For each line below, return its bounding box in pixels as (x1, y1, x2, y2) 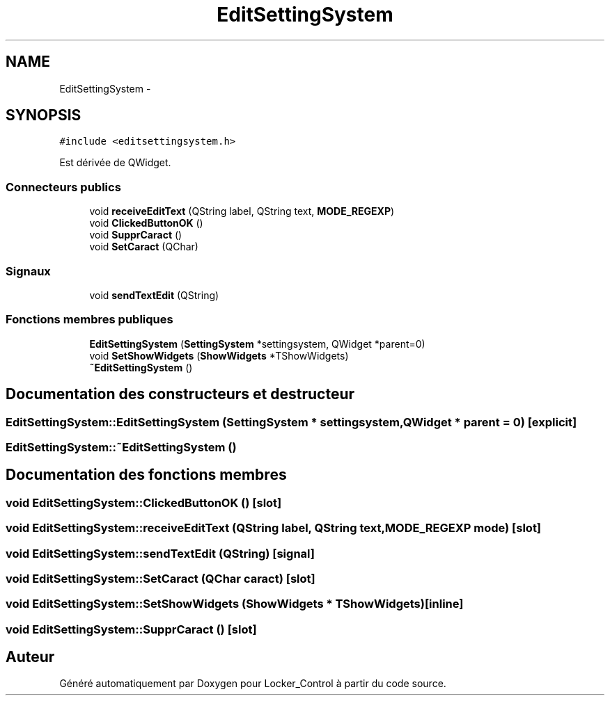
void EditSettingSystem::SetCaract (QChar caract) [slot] (6, 571, 315, 586)
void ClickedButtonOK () (89, 217, 203, 229)
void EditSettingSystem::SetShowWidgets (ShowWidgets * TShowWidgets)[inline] (6, 597, 464, 611)
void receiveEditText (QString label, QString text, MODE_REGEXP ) (89, 205, 395, 218)
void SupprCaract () (89, 229, 182, 241)
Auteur (6, 648, 55, 666)
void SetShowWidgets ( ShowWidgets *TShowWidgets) (89, 349, 349, 362)
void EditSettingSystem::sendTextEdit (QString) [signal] (6, 546, 315, 561)
